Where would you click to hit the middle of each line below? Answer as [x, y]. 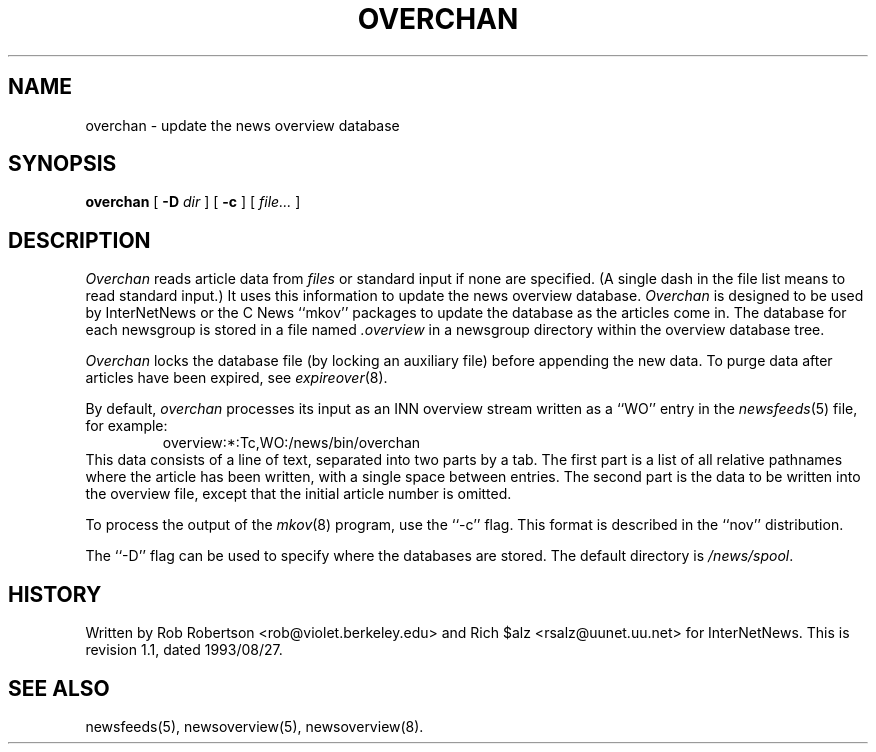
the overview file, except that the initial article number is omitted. [298, 494]
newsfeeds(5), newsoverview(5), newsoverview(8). [254, 726]
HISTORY [55, 594]
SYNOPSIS [62, 164]
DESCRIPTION [79, 240]
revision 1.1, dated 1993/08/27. [184, 650]
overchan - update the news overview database [242, 125]
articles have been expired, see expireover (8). [236, 378]
